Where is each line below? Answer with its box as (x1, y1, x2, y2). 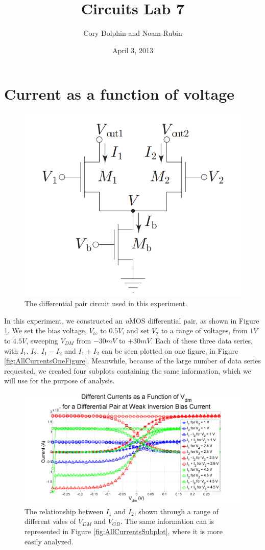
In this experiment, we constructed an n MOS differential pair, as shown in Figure (4, 315, 259, 326)
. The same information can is (120, 516, 214, 526)
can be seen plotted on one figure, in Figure (102, 345, 238, 356)
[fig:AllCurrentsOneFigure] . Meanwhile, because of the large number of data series (4, 355, 261, 366)
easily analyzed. (25, 536, 74, 546)
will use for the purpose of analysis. (4, 375, 115, 386)
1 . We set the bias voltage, (4, 325, 87, 336)
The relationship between (25, 506, 104, 516)
